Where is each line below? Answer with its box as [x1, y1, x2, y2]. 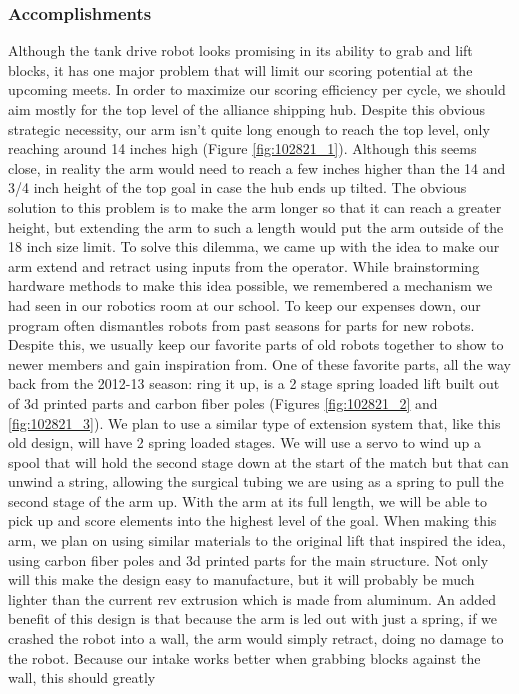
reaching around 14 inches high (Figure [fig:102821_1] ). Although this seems [8, 138, 477, 159]
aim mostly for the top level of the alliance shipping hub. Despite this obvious [8, 99, 486, 119]
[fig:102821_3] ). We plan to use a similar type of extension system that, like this [8, 412, 501, 433]
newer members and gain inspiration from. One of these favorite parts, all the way [8, 353, 511, 374]
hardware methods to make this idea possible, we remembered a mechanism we [8, 275, 493, 296]
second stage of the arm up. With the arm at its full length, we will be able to [8, 490, 488, 511]
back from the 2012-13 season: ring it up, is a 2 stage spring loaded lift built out [8, 373, 500, 394]
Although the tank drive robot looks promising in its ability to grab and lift [8, 40, 473, 61]
